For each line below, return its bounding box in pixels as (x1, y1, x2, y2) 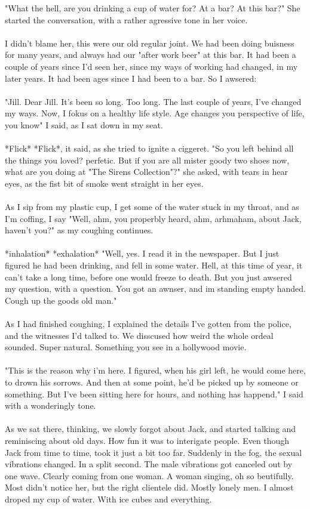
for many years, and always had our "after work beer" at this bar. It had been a (5, 48, 296, 61)
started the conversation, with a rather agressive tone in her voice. (5, 13, 248, 26)
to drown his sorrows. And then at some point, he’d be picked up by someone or (5, 376, 299, 388)
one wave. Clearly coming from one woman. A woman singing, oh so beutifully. (5, 469, 294, 482)
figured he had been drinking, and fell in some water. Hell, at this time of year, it (5, 259, 303, 272)
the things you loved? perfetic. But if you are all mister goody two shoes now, (5, 153, 290, 166)
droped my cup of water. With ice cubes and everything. (5, 492, 212, 505)
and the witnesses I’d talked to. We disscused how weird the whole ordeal (5, 329, 274, 341)
